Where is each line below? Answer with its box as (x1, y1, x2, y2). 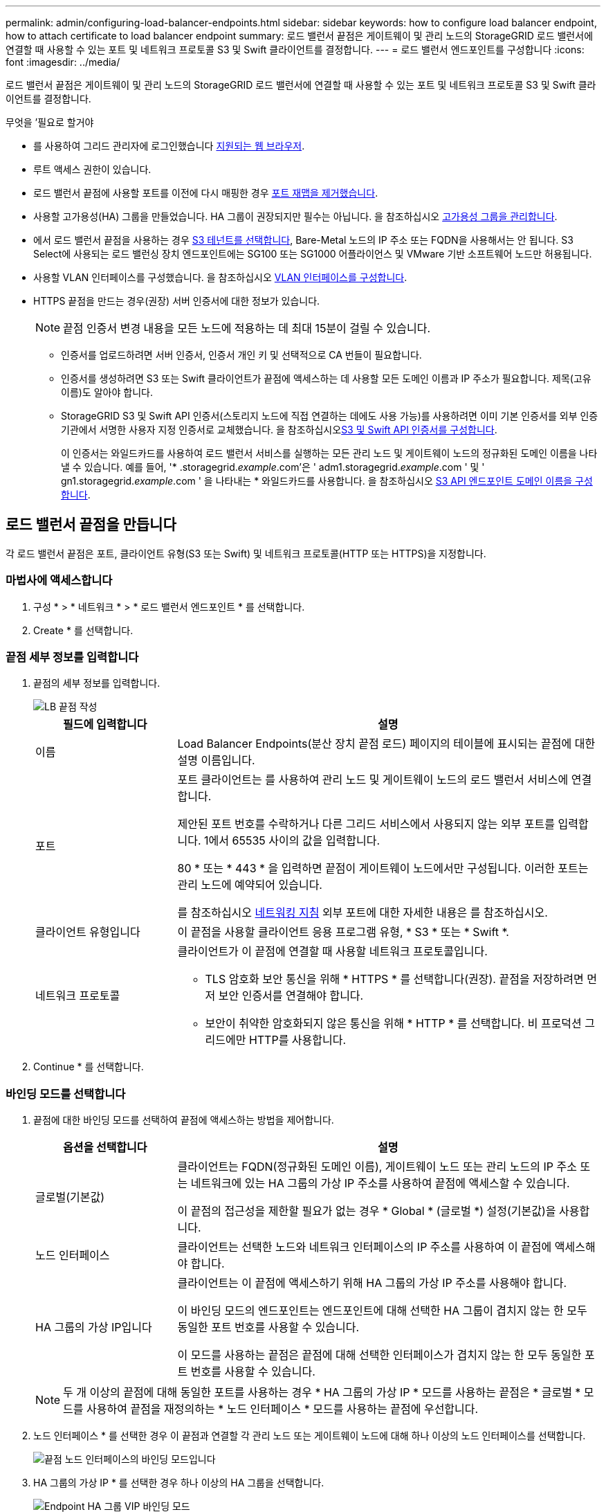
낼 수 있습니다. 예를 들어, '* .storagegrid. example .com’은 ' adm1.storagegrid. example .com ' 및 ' (61, 461, 485, 473)
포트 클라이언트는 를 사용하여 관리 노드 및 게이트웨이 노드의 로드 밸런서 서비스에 (177, 773, 569, 787)
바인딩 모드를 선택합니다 (6, 1086, 126, 1101)
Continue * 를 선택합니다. (33, 1061, 144, 1073)
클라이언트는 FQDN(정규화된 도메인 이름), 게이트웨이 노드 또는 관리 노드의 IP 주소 (177, 1160, 577, 1174)
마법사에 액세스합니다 (6, 573, 113, 588)
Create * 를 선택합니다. (33, 624, 134, 636)
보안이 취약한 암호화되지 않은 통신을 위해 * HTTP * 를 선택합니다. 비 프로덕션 (205, 1016, 582, 1031)
